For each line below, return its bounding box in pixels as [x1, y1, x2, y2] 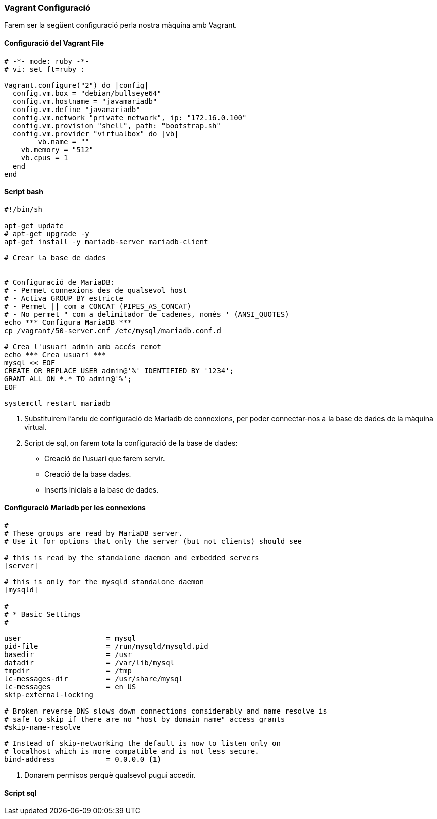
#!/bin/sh [4, 205, 42, 213]
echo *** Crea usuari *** [4, 350, 106, 359]
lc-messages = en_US [4, 683, 136, 691]
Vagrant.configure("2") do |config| [4, 81, 149, 89]
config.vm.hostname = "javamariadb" [12, 97, 157, 105]
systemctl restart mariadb [4, 399, 111, 407]
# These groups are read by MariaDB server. [4, 529, 183, 538]
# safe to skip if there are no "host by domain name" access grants [4, 715, 285, 724]
